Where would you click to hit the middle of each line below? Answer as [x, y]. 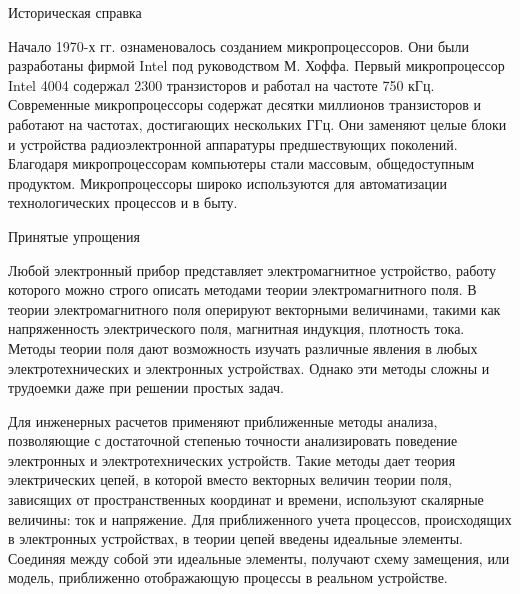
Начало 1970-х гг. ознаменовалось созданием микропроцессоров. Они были [238, 45]
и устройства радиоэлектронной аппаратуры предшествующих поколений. [233, 143]
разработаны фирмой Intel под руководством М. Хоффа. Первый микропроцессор [256, 65]
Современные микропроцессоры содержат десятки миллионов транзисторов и [245, 104]
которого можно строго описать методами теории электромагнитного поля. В [242, 289]
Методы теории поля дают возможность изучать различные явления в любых [243, 347]
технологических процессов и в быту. [123, 202]
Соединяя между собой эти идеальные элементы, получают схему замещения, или [259, 557]
